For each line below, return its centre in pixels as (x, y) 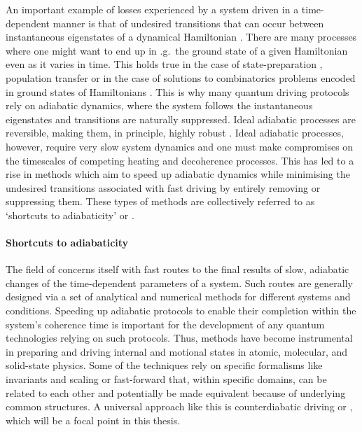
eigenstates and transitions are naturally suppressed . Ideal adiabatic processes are (181, 119)
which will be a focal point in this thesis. (93, 420)
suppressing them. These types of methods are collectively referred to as (160, 201)
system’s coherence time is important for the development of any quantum (165, 324)
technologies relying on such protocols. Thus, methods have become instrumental (179, 338)
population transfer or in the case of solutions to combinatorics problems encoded (181, 77)
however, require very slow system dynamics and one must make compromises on (180, 146)
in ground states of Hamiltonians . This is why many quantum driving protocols (177, 91)
